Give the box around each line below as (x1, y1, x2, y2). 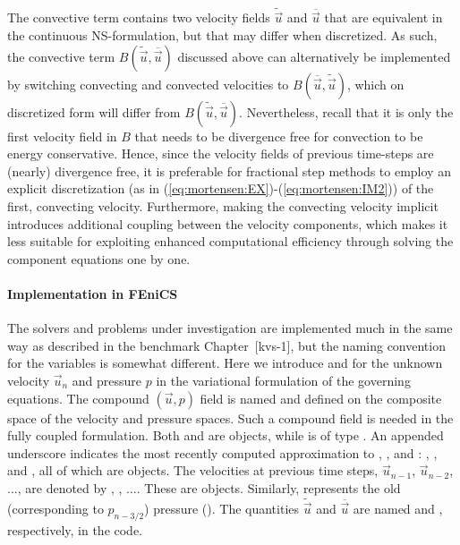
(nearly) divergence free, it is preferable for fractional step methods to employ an (7, 161, 451, 180)
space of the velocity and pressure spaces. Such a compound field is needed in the (7, 408, 454, 427)
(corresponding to (7, 498, 104, 517)
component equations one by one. (7, 249, 191, 268)
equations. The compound (7, 388, 149, 407)
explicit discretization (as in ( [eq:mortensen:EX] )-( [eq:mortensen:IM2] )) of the (7, 179, 434, 198)
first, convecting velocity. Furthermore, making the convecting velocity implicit (7, 197, 439, 215)
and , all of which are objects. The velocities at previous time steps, (7, 461, 379, 480)
